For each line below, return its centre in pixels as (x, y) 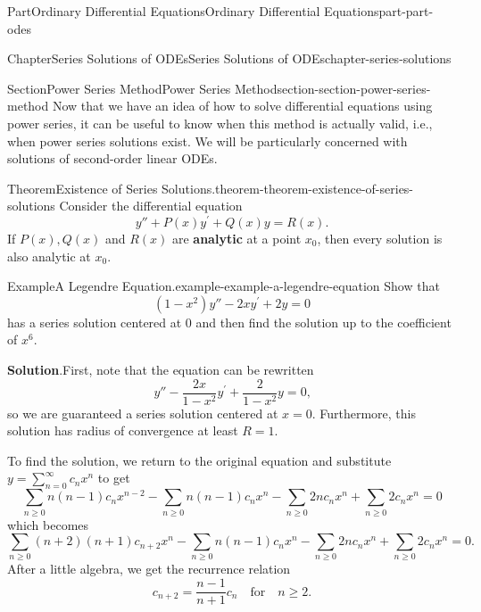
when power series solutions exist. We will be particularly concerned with (207, 141)
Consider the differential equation (151, 206)
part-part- (406, 11)
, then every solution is (380, 239)
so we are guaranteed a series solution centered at (143, 413)
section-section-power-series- (354, 88)
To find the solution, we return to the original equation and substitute (199, 460)
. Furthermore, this (364, 413)
